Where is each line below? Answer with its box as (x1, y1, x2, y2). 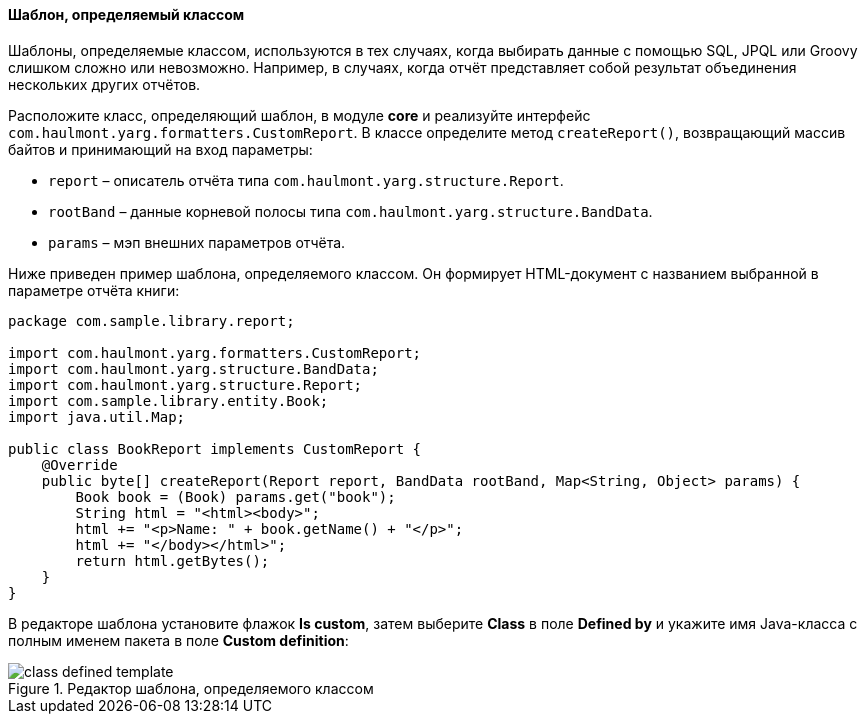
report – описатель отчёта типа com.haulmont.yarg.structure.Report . (48, 171, 564, 189)
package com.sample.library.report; (8, 312, 295, 329)
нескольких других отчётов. (8, 75, 201, 93)
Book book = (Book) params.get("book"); (75, 488, 396, 505)
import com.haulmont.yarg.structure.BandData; (8, 360, 379, 377)
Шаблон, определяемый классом (8, 6, 245, 23)
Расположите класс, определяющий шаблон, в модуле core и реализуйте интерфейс (8, 106, 591, 124)
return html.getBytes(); (75, 552, 270, 569)
